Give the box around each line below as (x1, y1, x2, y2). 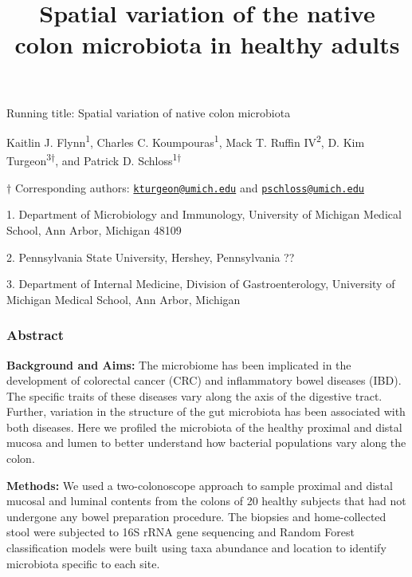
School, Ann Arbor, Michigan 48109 (6, 221, 182, 238)
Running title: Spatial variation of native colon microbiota (6, 104, 291, 121)
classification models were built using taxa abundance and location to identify (6, 539, 386, 556)
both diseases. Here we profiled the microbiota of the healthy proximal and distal (6, 418, 402, 435)
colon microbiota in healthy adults (14, 28, 400, 61)
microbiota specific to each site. (6, 555, 160, 571)
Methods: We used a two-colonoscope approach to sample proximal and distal (6, 476, 393, 493)
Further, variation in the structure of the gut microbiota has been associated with (6, 403, 406, 420)
